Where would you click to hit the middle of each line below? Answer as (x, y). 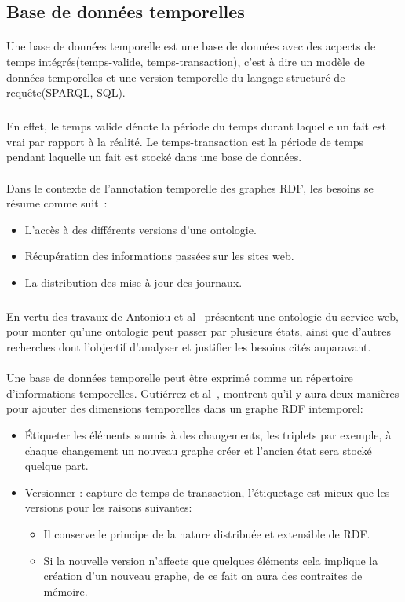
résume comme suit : (57, 203)
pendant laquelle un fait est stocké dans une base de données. (154, 157)
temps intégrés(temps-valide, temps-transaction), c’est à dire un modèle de (186, 61)
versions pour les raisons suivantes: (108, 507)
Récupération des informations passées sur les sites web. (159, 256)
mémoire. (66, 591)
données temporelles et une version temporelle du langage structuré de (176, 77)
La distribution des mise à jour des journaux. (133, 282)
